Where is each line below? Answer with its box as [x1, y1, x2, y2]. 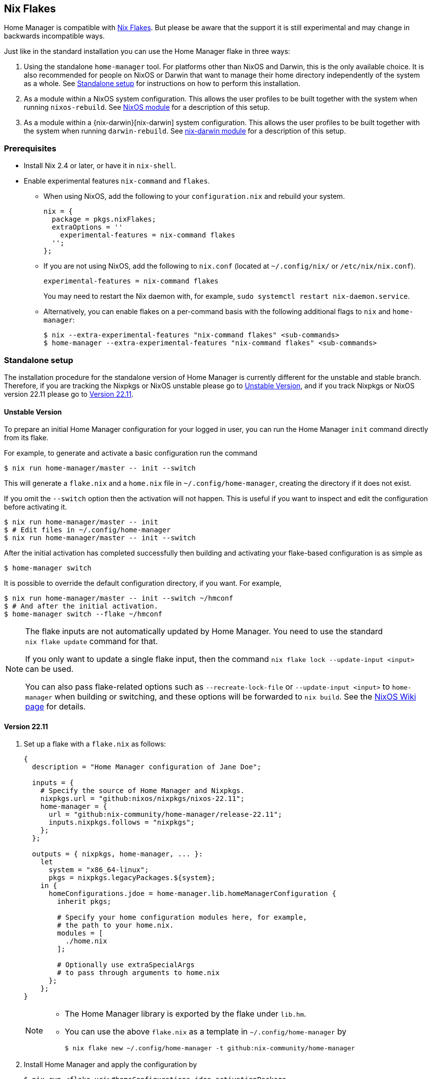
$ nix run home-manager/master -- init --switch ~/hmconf [4, 594, 233, 603]
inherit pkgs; [57, 897, 112, 906]
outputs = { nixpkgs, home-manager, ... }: [32, 850, 203, 858]
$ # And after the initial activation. [4, 602, 158, 610]
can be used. [25, 664, 74, 674]
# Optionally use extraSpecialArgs [57, 961, 195, 969]
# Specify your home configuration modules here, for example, [57, 913, 307, 922]
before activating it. [4, 503, 67, 512]
